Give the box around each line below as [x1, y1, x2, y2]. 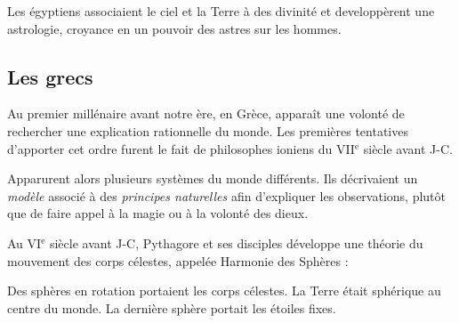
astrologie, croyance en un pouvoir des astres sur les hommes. [7, 19, 342, 37]
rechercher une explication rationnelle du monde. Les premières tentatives [7, 121, 408, 140]
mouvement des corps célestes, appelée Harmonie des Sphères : [7, 251, 349, 270]
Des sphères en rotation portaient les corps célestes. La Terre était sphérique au [7, 281, 441, 300]
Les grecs [7, 62, 93, 90]
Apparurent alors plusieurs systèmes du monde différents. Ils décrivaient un [7, 169, 418, 188]
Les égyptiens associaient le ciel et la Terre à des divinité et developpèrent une [7, 2, 435, 20]
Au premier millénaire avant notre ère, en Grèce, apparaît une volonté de [7, 104, 405, 123]
